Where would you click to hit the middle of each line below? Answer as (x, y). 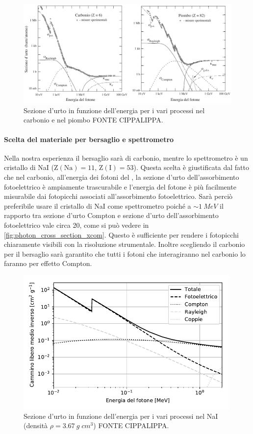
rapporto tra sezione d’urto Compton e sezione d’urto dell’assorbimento (111, 215)
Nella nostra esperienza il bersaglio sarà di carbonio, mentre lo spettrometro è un (126, 157)
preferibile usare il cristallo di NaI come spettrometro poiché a (98, 205)
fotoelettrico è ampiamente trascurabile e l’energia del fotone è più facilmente (120, 186)
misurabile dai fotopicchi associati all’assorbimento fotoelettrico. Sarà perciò (118, 196)
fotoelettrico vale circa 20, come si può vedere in (76, 225)
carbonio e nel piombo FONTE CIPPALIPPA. (93, 120)
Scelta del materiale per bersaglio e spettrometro (89, 139)
